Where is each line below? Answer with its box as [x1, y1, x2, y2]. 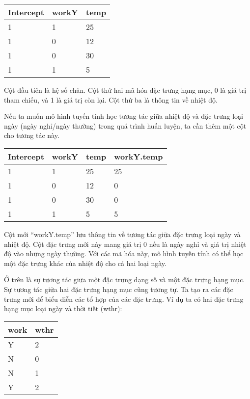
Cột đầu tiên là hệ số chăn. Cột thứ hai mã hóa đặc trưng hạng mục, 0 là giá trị [4, 85, 247, 95]
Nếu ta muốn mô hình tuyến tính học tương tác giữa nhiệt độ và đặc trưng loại [4, 111, 243, 121]
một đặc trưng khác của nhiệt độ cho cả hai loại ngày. [4, 258, 167, 268]
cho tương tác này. [4, 130, 59, 140]
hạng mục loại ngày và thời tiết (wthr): [4, 303, 122, 314]
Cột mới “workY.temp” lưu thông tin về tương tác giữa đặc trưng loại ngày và [4, 229, 241, 239]
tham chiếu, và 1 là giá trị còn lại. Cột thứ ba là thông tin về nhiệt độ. [4, 94, 218, 105]
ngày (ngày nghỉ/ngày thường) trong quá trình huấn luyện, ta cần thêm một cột [4, 120, 247, 131]
